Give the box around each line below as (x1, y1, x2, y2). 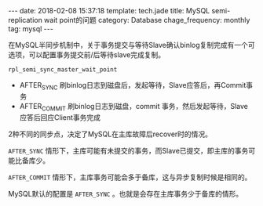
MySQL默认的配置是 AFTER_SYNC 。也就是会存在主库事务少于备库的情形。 (8, 189, 243, 198)
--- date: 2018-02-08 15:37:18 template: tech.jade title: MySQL (8, 6, 210, 15)
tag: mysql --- (8, 24, 53, 33)
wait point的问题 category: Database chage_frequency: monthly (44, 16, 250, 24)
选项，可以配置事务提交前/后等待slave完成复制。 (8, 50, 166, 60)
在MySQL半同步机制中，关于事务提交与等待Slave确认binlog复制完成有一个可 (8, 41, 255, 49)
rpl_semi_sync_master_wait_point (8, 66, 118, 74)
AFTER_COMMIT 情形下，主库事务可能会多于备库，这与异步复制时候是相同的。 (8, 172, 252, 182)
